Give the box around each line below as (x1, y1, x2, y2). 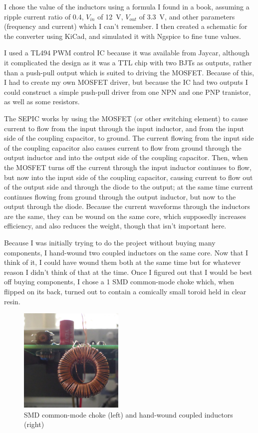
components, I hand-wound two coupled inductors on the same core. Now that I (4, 247, 249, 257)
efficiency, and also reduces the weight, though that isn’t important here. (4, 220, 227, 231)
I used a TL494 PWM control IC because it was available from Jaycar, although (4, 47, 250, 58)
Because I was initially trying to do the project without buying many (4, 237, 216, 248)
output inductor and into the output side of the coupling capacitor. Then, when (4, 152, 248, 163)
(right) (24, 419, 44, 430)
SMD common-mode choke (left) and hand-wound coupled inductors (24, 409, 233, 420)
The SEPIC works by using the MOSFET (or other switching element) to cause (4, 113, 248, 123)
